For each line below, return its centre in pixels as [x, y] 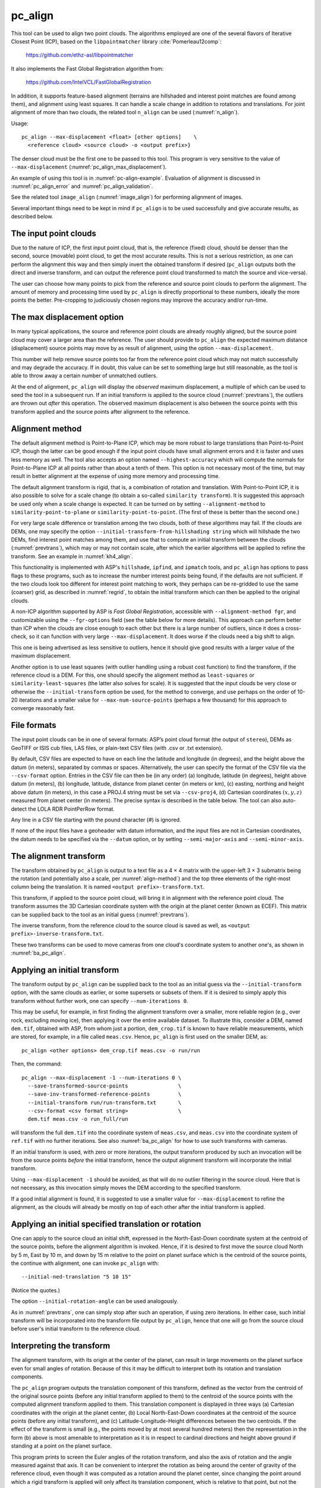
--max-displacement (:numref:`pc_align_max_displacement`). [89, 167]
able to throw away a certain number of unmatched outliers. [84, 376]
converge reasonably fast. [43, 708]
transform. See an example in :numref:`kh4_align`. [72, 556]
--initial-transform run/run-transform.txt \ [104, 1102]
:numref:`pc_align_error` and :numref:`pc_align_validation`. [82, 186]
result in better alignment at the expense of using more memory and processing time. [115, 476]
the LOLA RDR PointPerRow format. [71, 809]
